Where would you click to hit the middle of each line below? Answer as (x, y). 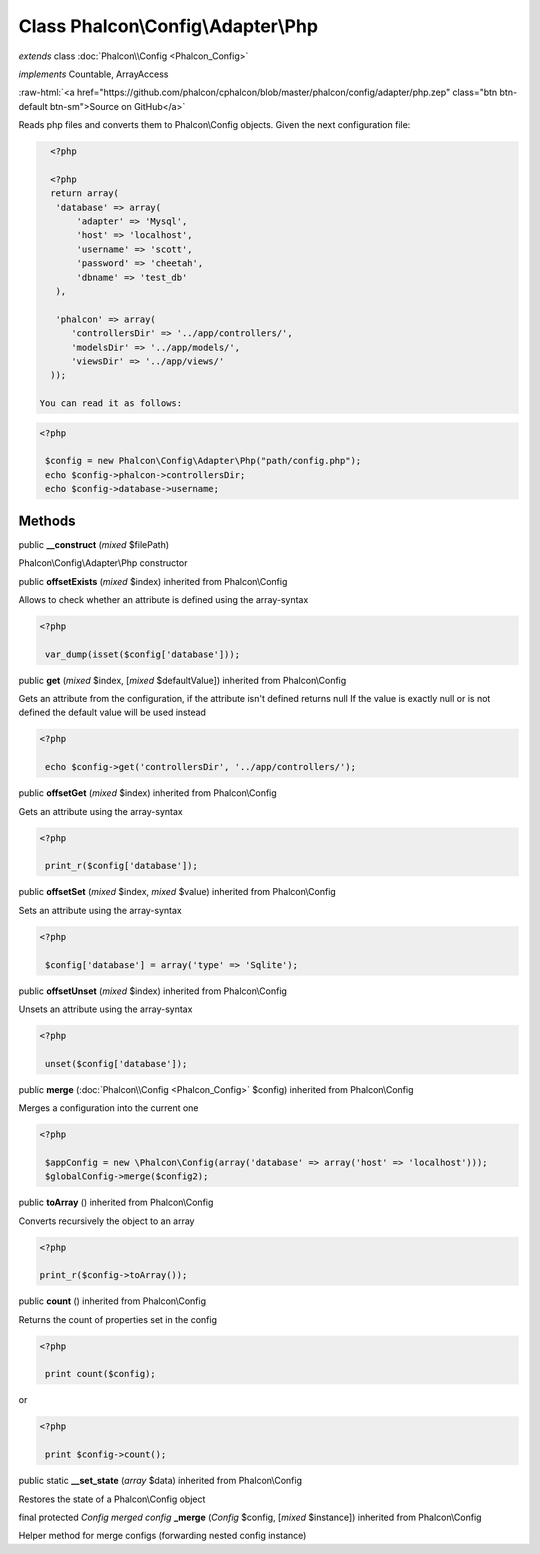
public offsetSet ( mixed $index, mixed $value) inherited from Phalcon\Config (177, 892)
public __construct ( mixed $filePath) (94, 544)
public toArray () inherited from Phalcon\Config (116, 1202)
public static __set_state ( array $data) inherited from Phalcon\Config (160, 1481)
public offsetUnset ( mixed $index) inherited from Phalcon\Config (152, 991)
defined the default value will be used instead (112, 712)
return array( (85, 193)
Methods (47, 520)
